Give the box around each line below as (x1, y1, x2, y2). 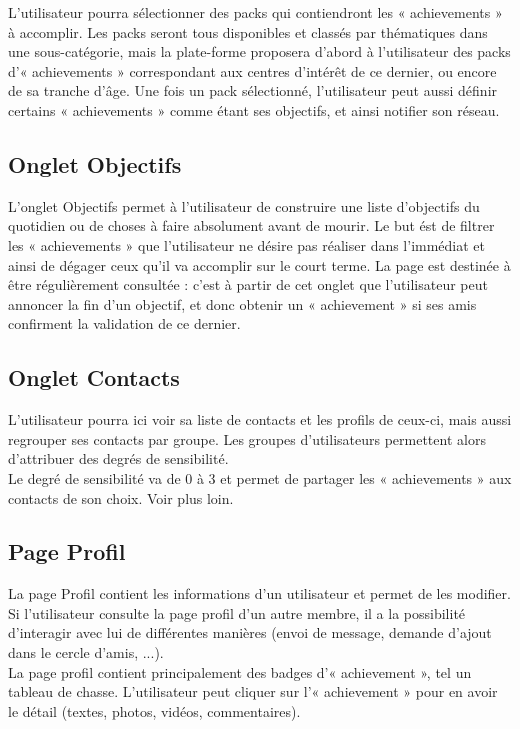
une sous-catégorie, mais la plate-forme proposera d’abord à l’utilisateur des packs (8, 41, 511, 62)
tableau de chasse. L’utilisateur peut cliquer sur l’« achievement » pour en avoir (8, 681, 498, 702)
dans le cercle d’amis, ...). (8, 642, 164, 663)
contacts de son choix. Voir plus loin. (8, 487, 234, 508)
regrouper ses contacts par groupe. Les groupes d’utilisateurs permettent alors (8, 428, 486, 449)
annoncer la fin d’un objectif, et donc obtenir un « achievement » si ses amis (8, 293, 477, 314)
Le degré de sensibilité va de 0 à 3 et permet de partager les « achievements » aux (8, 467, 512, 488)
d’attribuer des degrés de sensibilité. (8, 448, 229, 469)
